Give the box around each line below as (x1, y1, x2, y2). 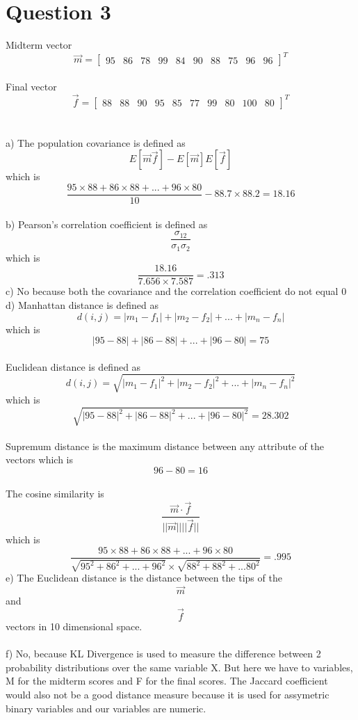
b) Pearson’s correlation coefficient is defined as (6, 216, 208, 231)
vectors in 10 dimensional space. (6, 619, 143, 634)
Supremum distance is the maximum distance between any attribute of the (6, 438, 325, 453)
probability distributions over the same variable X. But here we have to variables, (6, 659, 353, 674)
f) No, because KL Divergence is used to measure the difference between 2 (6, 646, 321, 661)
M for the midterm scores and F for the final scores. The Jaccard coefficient (6, 673, 328, 688)
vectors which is (6, 452, 74, 467)
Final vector (6, 79, 57, 93)
